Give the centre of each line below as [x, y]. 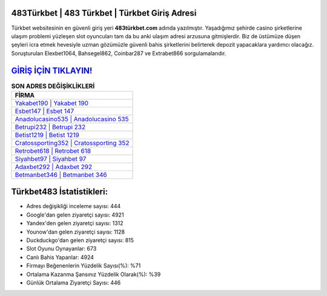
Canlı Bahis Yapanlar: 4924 [60, 257]
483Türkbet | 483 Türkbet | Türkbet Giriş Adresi [104, 13]
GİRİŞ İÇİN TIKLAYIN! [52, 71]
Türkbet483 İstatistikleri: [60, 192]
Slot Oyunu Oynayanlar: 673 [61, 249]
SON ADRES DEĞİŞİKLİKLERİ [53, 86]
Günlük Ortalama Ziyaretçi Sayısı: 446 [74, 283]
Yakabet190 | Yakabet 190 [52, 103]
